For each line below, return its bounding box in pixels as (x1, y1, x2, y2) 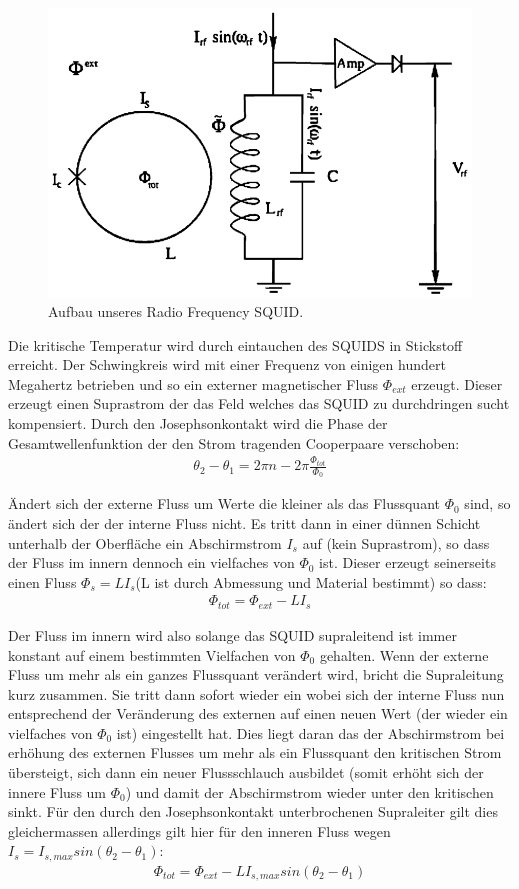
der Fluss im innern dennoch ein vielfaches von (8, 552, 295, 573)
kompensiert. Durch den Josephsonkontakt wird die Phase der (8, 413, 388, 434)
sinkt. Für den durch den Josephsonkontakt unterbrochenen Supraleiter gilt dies (8, 801, 498, 822)
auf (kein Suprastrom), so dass (302, 532, 490, 553)
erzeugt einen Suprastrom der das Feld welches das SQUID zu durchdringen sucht (8, 393, 510, 414)
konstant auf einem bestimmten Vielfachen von (8, 644, 296, 665)
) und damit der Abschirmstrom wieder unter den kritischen (125, 781, 494, 802)
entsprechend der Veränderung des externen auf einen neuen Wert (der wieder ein (8, 703, 508, 724)
